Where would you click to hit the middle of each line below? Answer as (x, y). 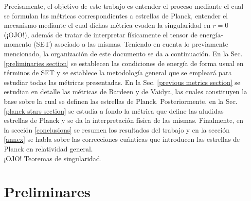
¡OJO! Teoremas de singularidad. (53, 158)
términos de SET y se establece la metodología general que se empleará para (118, 73)
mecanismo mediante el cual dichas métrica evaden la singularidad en (107, 25)
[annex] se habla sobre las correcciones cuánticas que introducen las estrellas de (122, 139)
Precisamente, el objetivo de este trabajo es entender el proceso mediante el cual (124, 6)
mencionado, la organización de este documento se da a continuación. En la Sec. (123, 53)
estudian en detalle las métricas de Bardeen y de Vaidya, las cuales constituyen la (126, 92)
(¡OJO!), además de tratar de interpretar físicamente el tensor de (101, 34)
